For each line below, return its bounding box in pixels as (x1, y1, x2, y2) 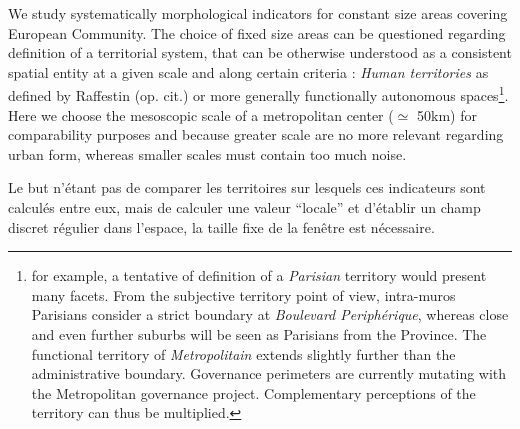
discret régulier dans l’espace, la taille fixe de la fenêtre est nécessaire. (8, 216, 435, 237)
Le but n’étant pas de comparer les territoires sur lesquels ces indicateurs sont (8, 177, 486, 198)
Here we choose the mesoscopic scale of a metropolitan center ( (8, 104, 394, 125)
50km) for (417, 104, 477, 125)
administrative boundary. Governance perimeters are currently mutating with (31, 363, 507, 384)
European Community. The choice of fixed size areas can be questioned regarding (8, 22, 506, 43)
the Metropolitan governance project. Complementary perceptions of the (31, 382, 476, 403)
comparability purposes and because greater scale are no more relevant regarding (8, 124, 504, 145)
